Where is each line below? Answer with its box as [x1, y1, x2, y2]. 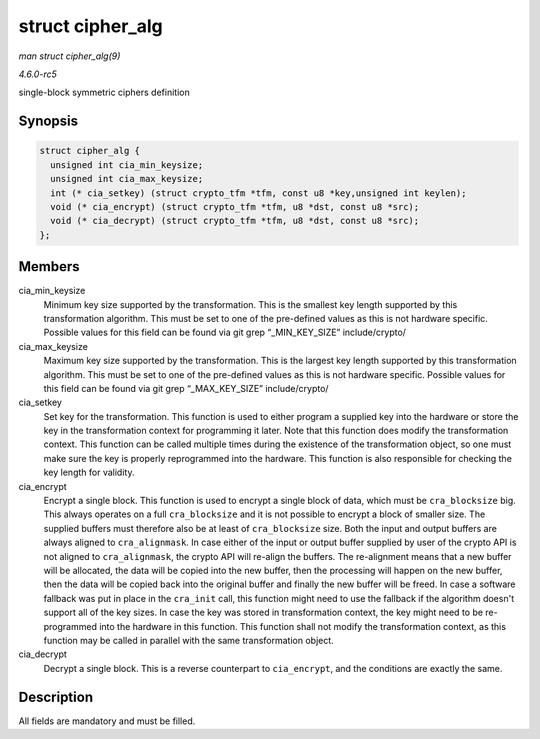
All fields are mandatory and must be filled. [18, 715, 196, 727]
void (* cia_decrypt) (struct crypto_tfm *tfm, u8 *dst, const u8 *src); [50, 215, 420, 227]
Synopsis [18, 113, 79, 130]
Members [18, 258, 80, 275]
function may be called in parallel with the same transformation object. [43, 634, 334, 646]
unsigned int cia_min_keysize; [50, 159, 204, 170]
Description [18, 688, 94, 705]
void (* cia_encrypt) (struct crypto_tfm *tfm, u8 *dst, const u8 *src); [50, 201, 420, 212]
